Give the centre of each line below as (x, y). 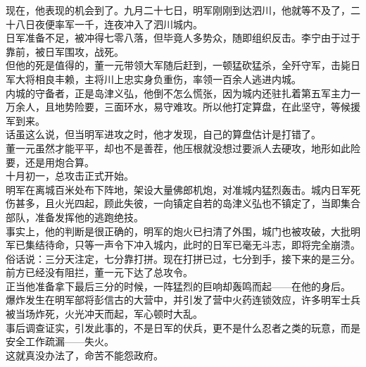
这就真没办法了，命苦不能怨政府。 (84, 355)
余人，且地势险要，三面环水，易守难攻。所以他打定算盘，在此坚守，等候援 (188, 107)
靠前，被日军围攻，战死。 (65, 51)
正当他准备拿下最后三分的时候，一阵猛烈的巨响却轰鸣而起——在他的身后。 (178, 286)
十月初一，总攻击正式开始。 (70, 176)
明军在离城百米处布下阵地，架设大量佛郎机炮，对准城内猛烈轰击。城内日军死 (183, 189)
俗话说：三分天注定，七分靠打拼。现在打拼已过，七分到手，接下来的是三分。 (183, 258)
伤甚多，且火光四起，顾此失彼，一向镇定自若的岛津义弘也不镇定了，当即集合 (183, 203)
